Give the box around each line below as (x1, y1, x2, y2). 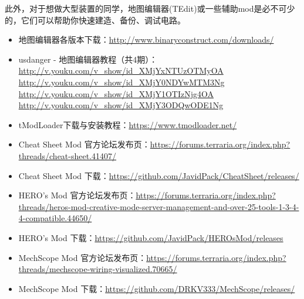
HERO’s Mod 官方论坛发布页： (18, 189, 136, 201)
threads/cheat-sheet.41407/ (18, 149, 117, 161)
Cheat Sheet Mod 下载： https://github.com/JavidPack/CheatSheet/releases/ (18, 169, 299, 181)
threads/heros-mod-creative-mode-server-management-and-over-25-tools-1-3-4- (18, 200, 299, 212)
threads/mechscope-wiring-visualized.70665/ (18, 263, 177, 275)
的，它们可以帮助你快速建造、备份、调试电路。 (5, 13, 185, 26)
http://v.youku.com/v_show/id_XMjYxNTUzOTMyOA (18, 64, 224, 77)
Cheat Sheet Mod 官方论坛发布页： (18, 138, 150, 150)
